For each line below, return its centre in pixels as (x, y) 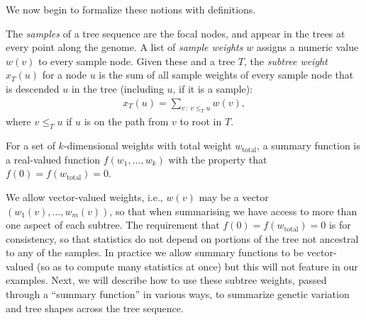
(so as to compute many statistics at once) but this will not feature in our (197, 266)
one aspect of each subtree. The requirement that (113, 225)
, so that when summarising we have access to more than (233, 211)
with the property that (218, 159)
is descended (33, 88)
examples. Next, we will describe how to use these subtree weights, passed (166, 280)
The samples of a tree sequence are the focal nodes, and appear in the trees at (176, 33)
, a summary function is (309, 145)
